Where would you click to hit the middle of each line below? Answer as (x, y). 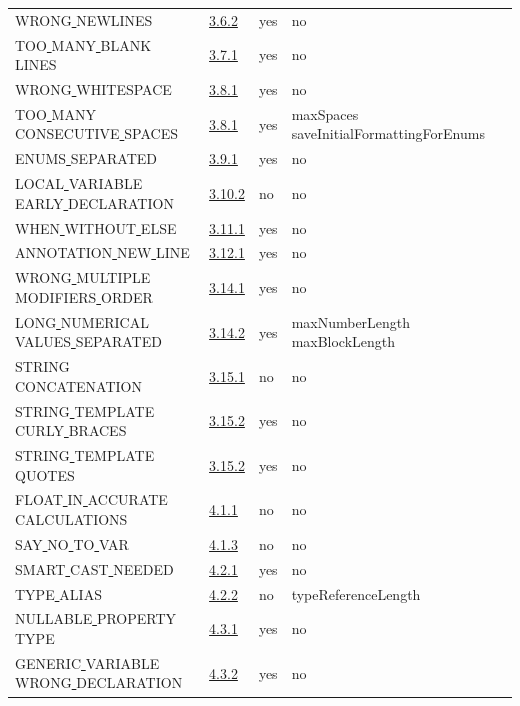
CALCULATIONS (71, 519)
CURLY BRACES (71, 430)
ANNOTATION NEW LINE (102, 252)
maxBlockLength (343, 341)
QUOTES (45, 474)
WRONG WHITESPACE (93, 89)
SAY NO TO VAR (72, 543)
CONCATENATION (78, 385)
